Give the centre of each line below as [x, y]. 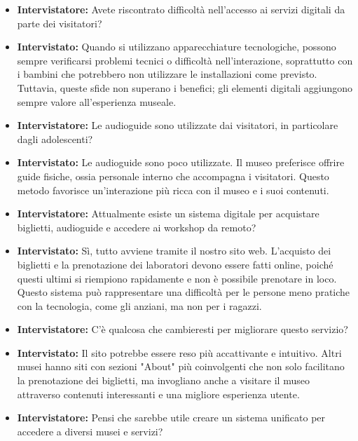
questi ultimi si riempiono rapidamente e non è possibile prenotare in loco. [177, 278]
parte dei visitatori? [60, 23]
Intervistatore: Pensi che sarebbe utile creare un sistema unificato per [171, 418]
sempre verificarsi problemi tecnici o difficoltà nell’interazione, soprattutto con [185, 60]
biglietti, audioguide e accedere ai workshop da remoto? [137, 227]
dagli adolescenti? [55, 138]
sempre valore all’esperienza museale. [97, 101]
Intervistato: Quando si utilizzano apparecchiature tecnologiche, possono [177, 47]
